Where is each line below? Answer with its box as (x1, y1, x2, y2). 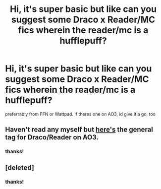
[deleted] (5, 163, 35, 172)
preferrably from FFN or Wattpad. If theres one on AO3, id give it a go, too (5, 111, 156, 117)
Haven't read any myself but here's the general (5, 126, 154, 134)
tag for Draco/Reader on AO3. (5, 133, 99, 142)
